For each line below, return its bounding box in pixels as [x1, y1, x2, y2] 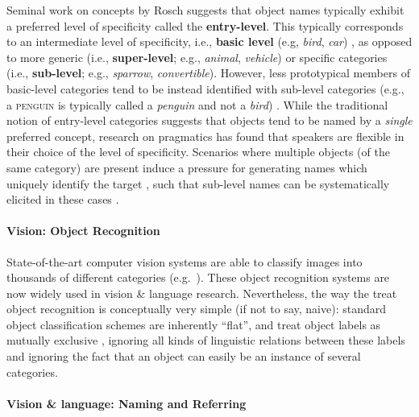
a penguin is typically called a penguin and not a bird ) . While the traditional [6, 96, 388, 113]
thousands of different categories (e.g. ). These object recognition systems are [6, 269, 390, 286]
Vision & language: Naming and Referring [6, 394, 247, 411]
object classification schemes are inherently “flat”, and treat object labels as [6, 316, 381, 332]
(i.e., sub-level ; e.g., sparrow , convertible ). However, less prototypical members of [6, 64, 410, 81]
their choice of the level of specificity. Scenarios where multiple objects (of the [6, 143, 390, 160]
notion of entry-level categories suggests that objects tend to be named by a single [6, 112, 413, 129]
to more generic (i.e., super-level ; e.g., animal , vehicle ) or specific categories [6, 48, 388, 65]
